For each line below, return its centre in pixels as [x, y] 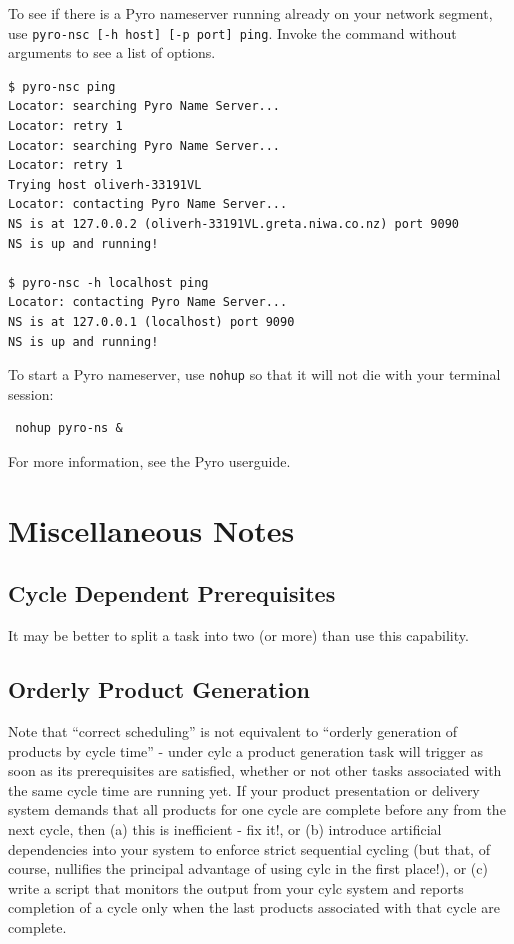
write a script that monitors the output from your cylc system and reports [236, 887]
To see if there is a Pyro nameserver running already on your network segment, [250, 13]
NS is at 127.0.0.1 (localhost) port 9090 [151, 321]
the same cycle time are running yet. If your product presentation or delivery [244, 789]
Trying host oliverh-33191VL [105, 184]
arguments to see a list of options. [112, 52]
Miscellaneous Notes [151, 529]
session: [31, 393]
